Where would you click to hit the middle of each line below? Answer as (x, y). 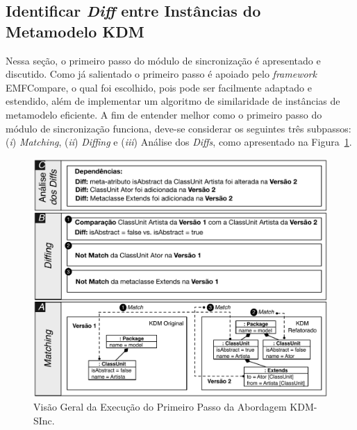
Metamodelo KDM (75, 31)
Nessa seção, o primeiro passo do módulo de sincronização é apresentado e (163, 60)
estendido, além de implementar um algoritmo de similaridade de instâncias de (173, 101)
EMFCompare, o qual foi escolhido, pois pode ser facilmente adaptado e (159, 87)
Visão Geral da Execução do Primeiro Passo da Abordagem (160, 407)
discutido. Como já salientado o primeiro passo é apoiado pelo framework (161, 74)
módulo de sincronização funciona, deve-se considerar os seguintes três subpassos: (178, 128)
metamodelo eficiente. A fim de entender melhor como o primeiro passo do (164, 114)
